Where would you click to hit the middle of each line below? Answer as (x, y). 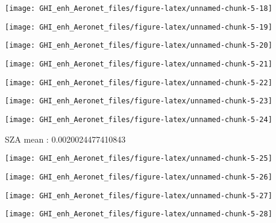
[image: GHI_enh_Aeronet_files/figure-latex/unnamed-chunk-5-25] (139, 159)
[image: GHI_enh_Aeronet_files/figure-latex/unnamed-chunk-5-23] (139, 101)
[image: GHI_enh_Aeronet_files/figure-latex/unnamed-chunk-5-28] (139, 214)
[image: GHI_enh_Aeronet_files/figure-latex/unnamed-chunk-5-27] (139, 196)
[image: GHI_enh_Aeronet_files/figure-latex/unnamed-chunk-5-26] (139, 177)
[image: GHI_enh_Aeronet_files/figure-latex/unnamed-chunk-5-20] (139, 46)
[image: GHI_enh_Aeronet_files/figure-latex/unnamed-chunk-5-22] (139, 82)
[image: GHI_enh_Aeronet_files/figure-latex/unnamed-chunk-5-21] (139, 64)
